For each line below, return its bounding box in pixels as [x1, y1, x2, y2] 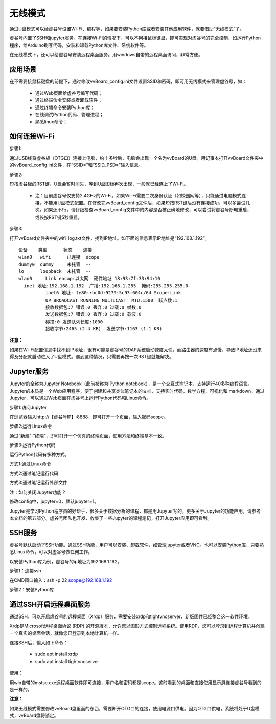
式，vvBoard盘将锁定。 [9, 712, 59, 719]
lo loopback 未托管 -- [18, 268, 91, 274]
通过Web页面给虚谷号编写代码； [35, 90, 103, 96]
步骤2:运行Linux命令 [9, 423, 52, 430]
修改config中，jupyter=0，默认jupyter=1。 [9, 498, 99, 504]
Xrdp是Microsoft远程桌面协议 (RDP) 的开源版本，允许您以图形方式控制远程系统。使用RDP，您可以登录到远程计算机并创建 [9, 623, 265, 629]
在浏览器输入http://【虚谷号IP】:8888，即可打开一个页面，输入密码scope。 [9, 414, 169, 420]
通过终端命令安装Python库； [35, 104, 95, 110]
